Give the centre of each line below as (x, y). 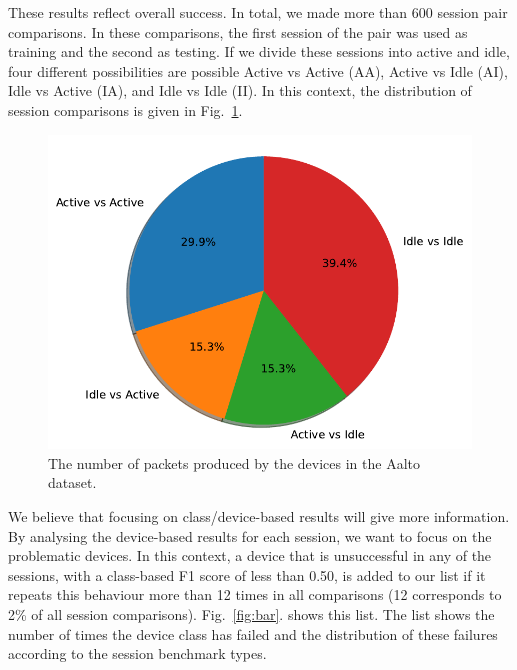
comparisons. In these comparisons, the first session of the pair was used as (238, 31)
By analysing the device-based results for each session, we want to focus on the (250, 535)
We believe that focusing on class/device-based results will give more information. (259, 516)
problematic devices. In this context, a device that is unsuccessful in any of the (250, 555)
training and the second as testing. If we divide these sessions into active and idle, (259, 51)
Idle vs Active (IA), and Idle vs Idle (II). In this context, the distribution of (240, 90)
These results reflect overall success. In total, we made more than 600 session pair (258, 12)
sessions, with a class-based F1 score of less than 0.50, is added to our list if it (247, 574)
